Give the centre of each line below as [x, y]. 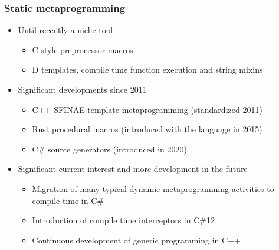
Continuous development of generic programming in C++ [136, 240]
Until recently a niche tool [65, 30]
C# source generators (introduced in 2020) [110, 149]
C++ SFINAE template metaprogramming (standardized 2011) [147, 109]
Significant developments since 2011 [82, 89]
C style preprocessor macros [83, 49]
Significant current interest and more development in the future [133, 169]
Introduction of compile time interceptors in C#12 [123, 220]
